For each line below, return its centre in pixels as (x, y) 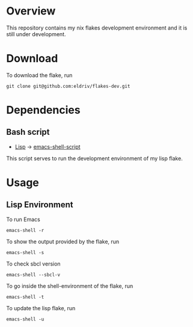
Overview (31, 11)
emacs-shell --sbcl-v (33, 275)
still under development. (36, 34)
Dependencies (43, 110)
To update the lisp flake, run (41, 308)
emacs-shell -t (25, 297)
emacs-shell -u (25, 319)
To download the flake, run (39, 75)
